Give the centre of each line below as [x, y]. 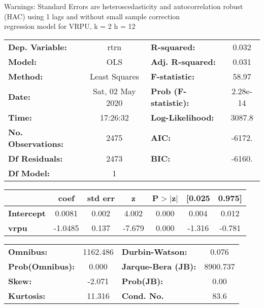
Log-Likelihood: [182, 117]
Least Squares [114, 76]
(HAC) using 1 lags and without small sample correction [92, 16]
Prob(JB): [142, 281]
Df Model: [29, 173]
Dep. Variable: [38, 47]
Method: [26, 76]
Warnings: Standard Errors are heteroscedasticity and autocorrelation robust [124, 6]
